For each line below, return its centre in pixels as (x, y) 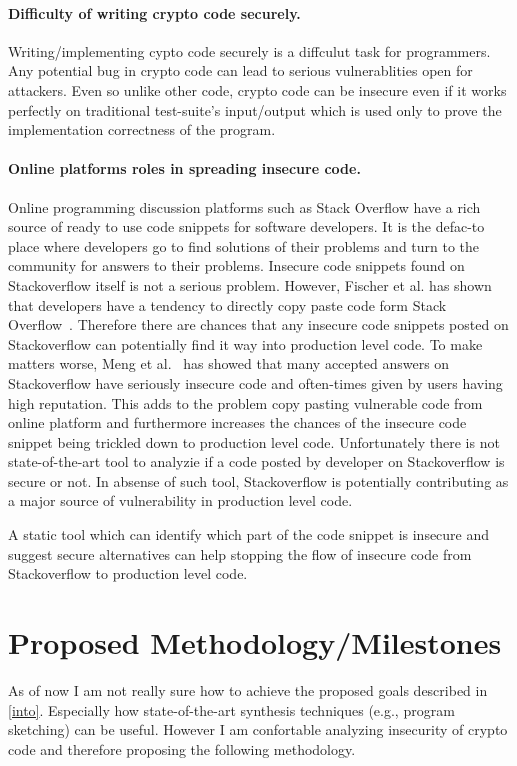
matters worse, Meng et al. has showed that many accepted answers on (229, 363)
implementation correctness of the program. (142, 129)
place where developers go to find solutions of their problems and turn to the (244, 245)
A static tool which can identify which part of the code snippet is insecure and (249, 534)
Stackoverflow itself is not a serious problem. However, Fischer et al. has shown (250, 284)
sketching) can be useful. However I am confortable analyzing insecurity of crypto (258, 729)
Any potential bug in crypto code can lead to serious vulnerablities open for (240, 70)
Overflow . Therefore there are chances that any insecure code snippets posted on (258, 324)
